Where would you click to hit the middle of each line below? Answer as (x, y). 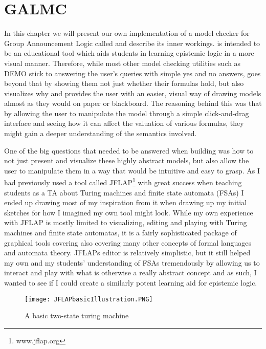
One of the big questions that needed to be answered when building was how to (129, 150)
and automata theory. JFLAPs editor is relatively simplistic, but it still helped (127, 253)
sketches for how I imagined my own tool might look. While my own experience (129, 212)
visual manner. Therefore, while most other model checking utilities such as (123, 63)
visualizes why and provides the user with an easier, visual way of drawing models (133, 93)
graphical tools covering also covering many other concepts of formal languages (128, 242)
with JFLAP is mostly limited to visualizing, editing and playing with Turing (126, 222)
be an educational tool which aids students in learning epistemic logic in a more (129, 53)
